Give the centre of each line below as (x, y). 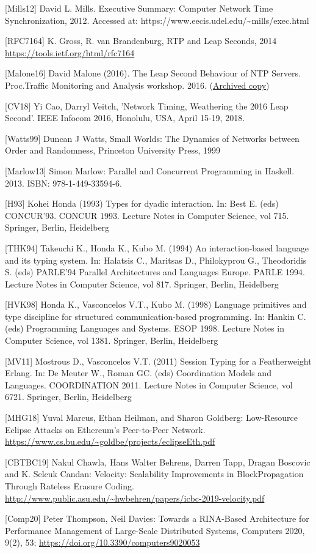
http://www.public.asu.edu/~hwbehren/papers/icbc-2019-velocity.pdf (135, 498)
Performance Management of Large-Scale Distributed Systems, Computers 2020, (155, 530)
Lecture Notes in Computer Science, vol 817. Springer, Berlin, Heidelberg (142, 284)
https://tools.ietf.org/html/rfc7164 (70, 52)
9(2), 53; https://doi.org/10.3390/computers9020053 (102, 542)
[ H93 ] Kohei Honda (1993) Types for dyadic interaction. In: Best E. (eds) (142, 203)
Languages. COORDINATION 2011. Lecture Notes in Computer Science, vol (149, 384)
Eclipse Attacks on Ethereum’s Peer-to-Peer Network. (105, 429)
